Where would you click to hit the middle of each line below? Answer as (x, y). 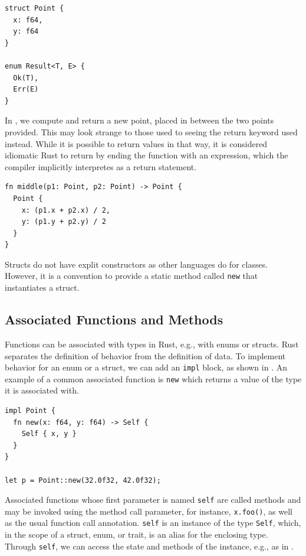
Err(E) (26, 90)
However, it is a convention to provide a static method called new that (131, 276)
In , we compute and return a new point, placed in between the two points (139, 120)
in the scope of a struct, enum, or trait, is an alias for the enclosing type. (136, 534)
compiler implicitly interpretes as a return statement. (101, 166)
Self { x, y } (49, 434)
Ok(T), (26, 78)
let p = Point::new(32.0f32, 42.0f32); (83, 480)
